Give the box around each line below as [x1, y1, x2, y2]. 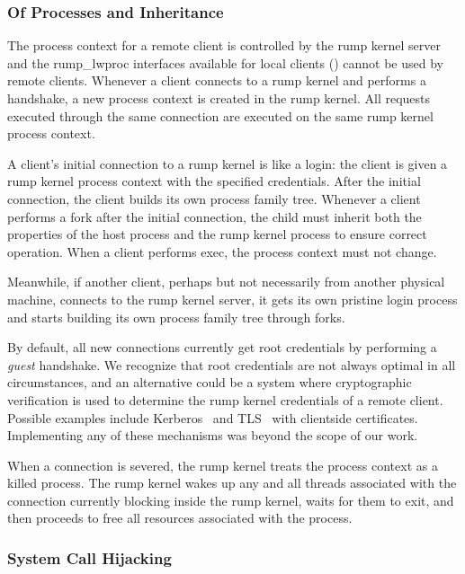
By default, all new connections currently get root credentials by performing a [7, 338, 437, 357]
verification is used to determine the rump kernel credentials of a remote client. [7, 390, 443, 409]
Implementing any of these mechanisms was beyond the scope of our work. [7, 426, 418, 445]
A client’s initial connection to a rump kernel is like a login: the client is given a [7, 154, 448, 172]
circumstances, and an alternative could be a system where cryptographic [7, 373, 412, 392]
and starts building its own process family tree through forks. [7, 307, 345, 326]
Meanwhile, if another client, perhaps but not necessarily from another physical [7, 272, 445, 291]
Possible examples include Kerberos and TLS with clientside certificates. [7, 408, 418, 427]
